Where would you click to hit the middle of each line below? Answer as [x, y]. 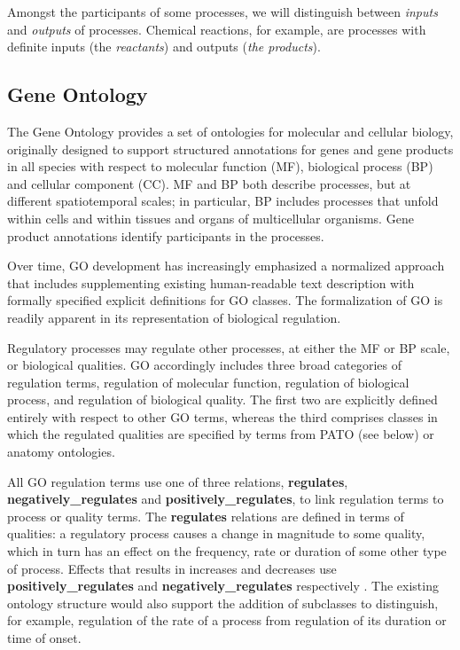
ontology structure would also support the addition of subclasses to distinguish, [223, 603]
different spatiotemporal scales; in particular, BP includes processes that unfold [223, 201]
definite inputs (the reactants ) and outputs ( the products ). [164, 47]
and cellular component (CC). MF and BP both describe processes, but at [209, 183]
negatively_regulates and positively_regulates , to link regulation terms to [226, 499]
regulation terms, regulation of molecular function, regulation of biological [208, 382]
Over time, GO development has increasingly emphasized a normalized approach [226, 266]
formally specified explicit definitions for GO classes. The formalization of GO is [225, 300]
